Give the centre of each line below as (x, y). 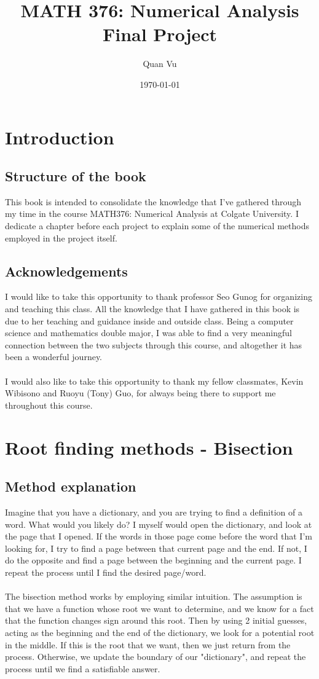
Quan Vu (160, 64)
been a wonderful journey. (54, 357)
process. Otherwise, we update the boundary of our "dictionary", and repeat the (156, 657)
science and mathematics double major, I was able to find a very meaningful (148, 333)
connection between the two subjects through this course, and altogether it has (154, 344)
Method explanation (71, 486)
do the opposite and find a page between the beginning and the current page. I (153, 560)
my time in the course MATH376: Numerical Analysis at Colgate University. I (152, 214)
